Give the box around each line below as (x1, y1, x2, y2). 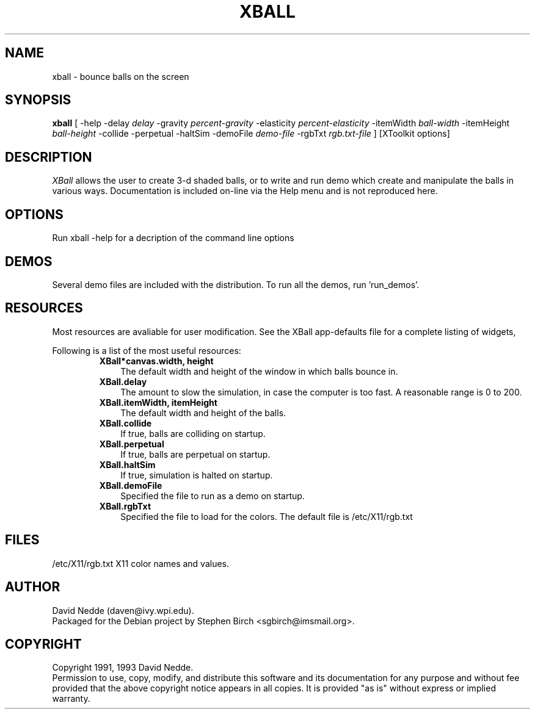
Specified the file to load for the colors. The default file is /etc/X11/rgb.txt (120, 511, 413, 522)
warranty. (52, 693, 90, 704)
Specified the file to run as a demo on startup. (120, 490, 305, 501)
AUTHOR (5, 579, 60, 595)
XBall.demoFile (99, 480, 162, 491)
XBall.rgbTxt (99, 500, 151, 511)
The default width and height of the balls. (120, 407, 286, 418)
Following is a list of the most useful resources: (52, 345, 241, 356)
